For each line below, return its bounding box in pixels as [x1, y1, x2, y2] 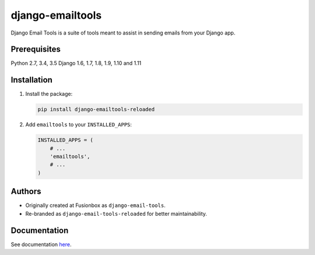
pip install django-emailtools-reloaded [37, 106, 155, 113]
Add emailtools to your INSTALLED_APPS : [25, 121, 132, 128]
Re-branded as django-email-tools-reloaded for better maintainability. [25, 210, 207, 217]
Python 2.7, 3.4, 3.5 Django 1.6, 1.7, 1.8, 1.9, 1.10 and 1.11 [10, 60, 142, 67]
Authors [10, 187, 41, 197]
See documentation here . [10, 240, 72, 248]
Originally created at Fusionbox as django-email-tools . [25, 202, 166, 209]
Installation [10, 75, 52, 85]
